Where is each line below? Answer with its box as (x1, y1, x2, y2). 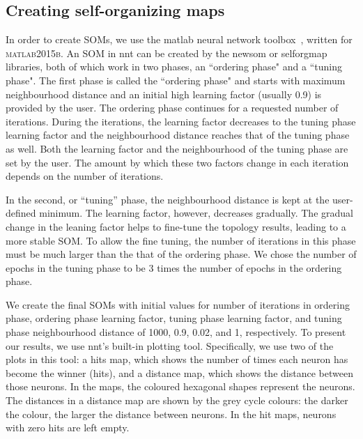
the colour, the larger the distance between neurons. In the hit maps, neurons (6, 406, 337, 421)
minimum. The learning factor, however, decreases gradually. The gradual (39, 206, 353, 220)
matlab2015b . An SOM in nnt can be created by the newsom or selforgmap (6, 45, 327, 60)
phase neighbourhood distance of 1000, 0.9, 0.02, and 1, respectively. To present (6, 325, 346, 339)
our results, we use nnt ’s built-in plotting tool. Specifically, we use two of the (6, 338, 334, 353)
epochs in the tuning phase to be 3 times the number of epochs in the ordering (6, 260, 342, 275)
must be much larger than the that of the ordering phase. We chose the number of (6, 247, 357, 261)
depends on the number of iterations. (6, 169, 164, 183)
